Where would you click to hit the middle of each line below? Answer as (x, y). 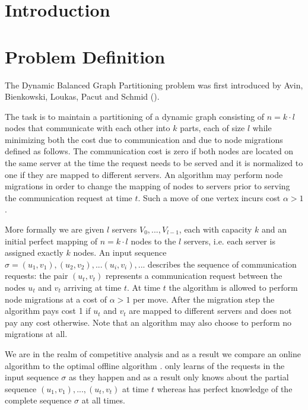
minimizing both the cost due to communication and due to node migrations (144, 139)
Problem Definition (85, 56)
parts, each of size (212, 128)
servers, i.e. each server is (229, 241)
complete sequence (38, 400)
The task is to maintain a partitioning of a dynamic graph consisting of (135, 116)
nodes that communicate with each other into (88, 128)
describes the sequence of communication (222, 264)
